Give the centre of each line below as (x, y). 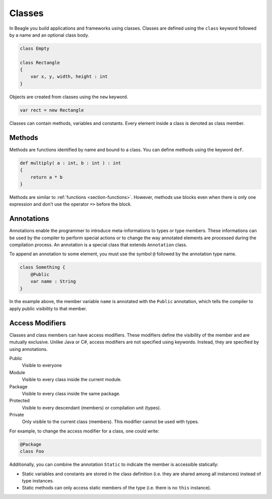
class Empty (35, 48)
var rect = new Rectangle (52, 110)
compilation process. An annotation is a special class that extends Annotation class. (98, 245)
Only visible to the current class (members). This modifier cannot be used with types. (110, 422)
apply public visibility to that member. (48, 308)
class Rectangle (40, 62)
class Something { (43, 267)
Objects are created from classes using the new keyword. (69, 97)
